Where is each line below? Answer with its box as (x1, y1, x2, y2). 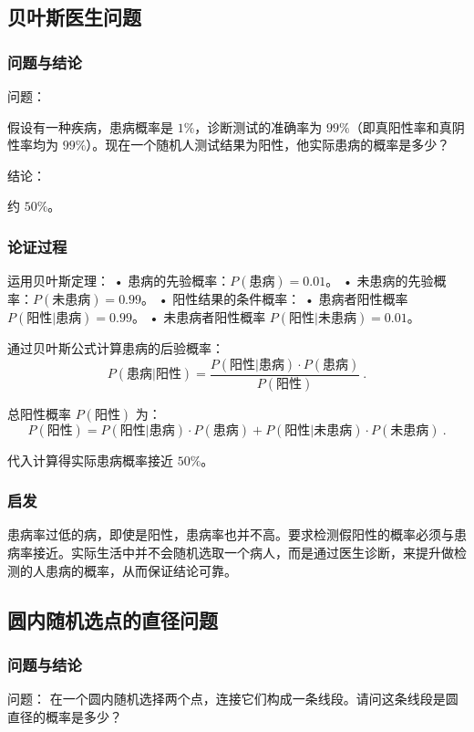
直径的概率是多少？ (7, 706, 122, 726)
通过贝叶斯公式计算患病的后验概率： (7, 339, 224, 358)
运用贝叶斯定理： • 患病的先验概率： (7, 271, 231, 290)
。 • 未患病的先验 (325, 271, 434, 290)
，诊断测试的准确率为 (194, 117, 323, 136)
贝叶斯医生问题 (7, 3, 141, 31)
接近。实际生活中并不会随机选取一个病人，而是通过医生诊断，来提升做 (32, 543, 454, 562)
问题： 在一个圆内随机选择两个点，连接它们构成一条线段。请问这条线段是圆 (7, 689, 459, 708)
